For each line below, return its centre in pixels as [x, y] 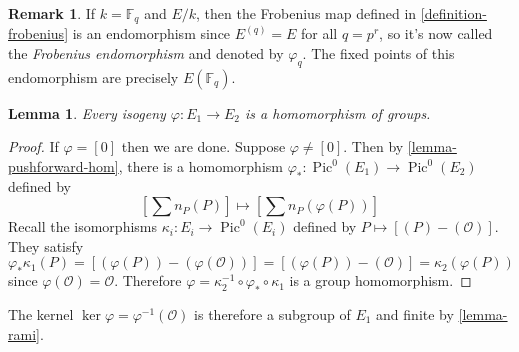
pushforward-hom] [63, 166]
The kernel [41, 314]
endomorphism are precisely [93, 76]
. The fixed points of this [378, 53]
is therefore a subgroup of [272, 314]
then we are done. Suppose [203, 146]
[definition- [453, 13]
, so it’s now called [436, 33]
